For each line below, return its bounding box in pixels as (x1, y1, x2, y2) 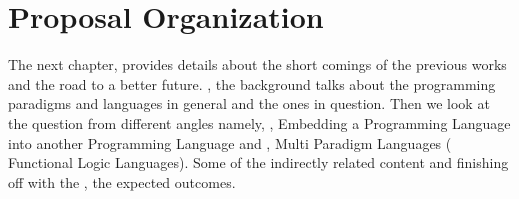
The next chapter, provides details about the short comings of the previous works (8, 54, 507, 75)
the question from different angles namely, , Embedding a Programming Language (8, 112, 511, 133)
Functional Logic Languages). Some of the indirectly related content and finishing (8, 152, 509, 173)
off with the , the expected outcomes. (8, 171, 236, 192)
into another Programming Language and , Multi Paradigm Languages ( (8, 132, 452, 153)
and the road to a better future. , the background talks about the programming (8, 73, 496, 94)
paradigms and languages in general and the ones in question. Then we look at (8, 93, 490, 114)
